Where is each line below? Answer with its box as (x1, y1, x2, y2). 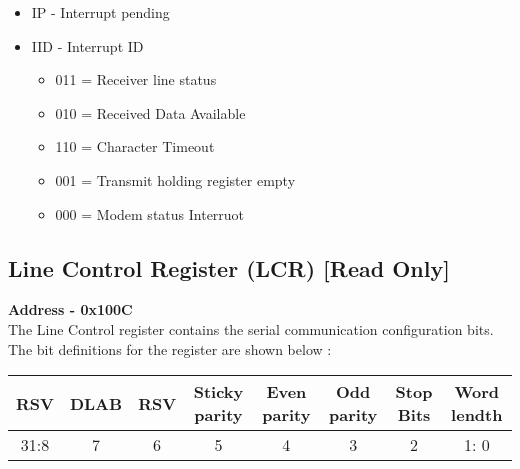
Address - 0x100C (8, 299, 133, 320)
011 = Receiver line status (55, 69, 217, 90)
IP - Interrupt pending (31, 2, 170, 22)
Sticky (193, 380, 244, 404)
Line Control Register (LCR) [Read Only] (8, 252, 450, 283)
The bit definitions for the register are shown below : (8, 338, 332, 359)
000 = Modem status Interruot (55, 203, 245, 224)
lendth (451, 403, 503, 427)
